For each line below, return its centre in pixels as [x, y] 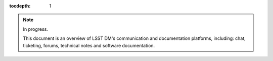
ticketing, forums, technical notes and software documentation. [89, 45]
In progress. [35, 29]
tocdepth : [20, 6]
